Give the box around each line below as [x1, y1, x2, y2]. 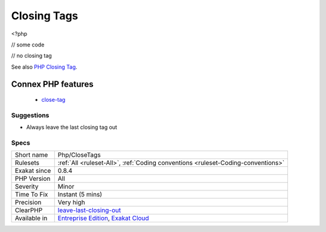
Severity [14, 183, 39, 191]
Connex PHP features [11, 79, 94, 89]
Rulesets [14, 158, 39, 167]
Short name [14, 151, 48, 159]
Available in [14, 214, 48, 222]
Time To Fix [14, 190, 48, 199]
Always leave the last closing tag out [26, 124, 118, 131]
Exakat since [14, 166, 51, 175]
